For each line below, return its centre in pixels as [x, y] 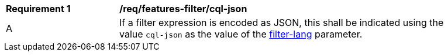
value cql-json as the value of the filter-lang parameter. [241, 34]
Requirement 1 [38, 9]
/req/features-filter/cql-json [183, 9]
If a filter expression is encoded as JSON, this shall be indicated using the [282, 23]
